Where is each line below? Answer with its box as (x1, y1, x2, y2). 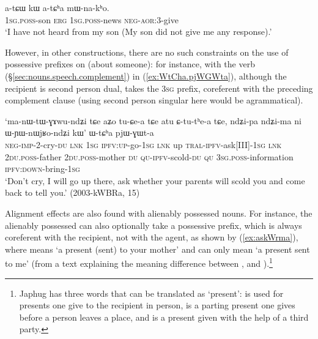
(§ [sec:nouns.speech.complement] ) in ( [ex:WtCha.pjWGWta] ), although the (5, 69, 287, 82)
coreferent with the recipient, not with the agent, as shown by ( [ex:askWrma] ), (5, 231, 298, 244)
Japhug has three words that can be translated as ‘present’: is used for (19, 286, 284, 299)
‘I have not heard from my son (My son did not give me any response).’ (5, 25, 272, 38)
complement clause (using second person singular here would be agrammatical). (5, 94, 303, 106)
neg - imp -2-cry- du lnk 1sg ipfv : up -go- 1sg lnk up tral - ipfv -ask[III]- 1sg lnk (5, 138, 282, 151)
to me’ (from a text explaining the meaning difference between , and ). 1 (5, 255, 273, 269)
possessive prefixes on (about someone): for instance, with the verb (5, 58, 255, 70)
